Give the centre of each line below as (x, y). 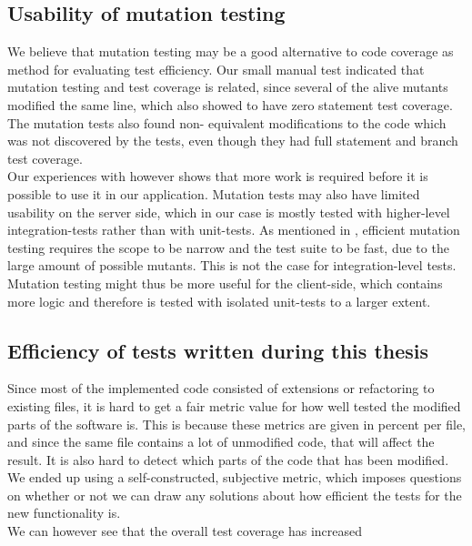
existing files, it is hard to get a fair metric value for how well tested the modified (234, 405)
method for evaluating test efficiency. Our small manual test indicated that (216, 69)
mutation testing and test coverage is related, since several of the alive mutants (228, 87)
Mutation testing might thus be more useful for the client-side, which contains (225, 283)
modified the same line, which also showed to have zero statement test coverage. (230, 104)
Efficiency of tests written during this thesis (218, 350)
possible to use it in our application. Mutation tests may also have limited (214, 193)
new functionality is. (64, 513)
